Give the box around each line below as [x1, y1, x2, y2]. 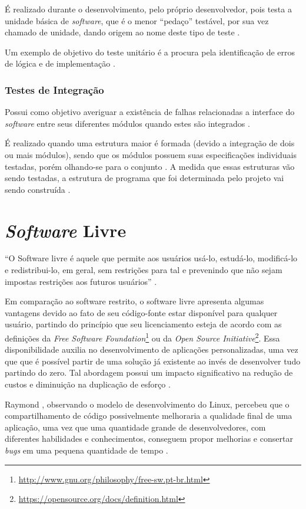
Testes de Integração [5, 82, 104, 97]
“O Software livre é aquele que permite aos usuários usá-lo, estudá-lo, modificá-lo [5, 252, 298, 264]
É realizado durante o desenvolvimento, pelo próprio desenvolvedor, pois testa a [5, 3, 292, 15]
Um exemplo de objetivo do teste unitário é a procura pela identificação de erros [5, 45, 295, 58]
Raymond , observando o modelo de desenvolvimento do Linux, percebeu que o [5, 398, 290, 410]
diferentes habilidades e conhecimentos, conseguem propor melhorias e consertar [5, 432, 293, 445]
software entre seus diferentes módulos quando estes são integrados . [5, 117, 250, 129]
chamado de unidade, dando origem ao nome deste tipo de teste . [5, 26, 240, 38]
